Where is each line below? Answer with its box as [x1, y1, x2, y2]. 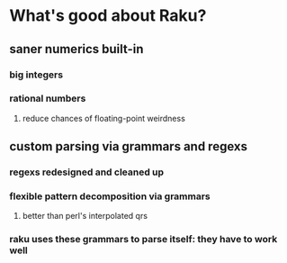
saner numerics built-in [9, 41, 144, 57]
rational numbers [9, 92, 86, 104]
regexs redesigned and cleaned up [9, 166, 165, 178]
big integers [9, 68, 64, 81]
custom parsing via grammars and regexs [9, 139, 247, 154]
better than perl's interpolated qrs [22, 211, 148, 222]
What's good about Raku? [9, 5, 207, 26]
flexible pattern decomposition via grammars [9, 190, 211, 203]
